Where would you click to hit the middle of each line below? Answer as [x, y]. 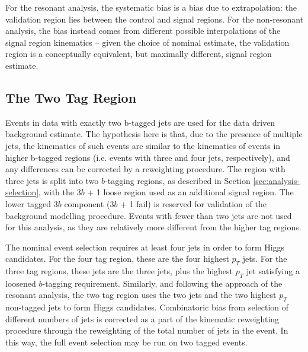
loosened [21, 283]
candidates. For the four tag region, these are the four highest [117, 259]
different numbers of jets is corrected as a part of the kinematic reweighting [142, 318]
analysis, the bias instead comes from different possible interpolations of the [143, 31]
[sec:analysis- [276, 180]
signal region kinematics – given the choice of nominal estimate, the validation [147, 42]
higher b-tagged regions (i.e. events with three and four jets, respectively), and [148, 157]
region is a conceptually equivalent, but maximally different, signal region [139, 54]
